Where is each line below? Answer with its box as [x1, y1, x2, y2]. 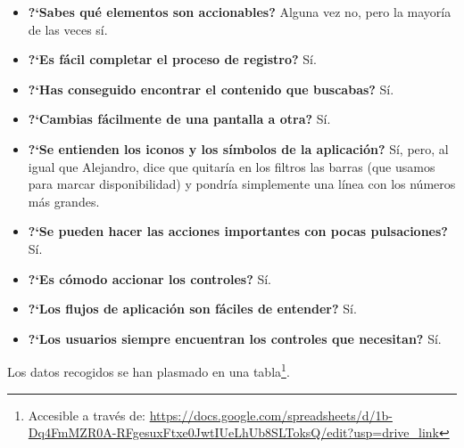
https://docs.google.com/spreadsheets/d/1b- [149, 405, 393, 424]
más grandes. [28, 191, 100, 210]
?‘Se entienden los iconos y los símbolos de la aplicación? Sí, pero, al [28, 139, 449, 158]
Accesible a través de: [28, 405, 146, 424]
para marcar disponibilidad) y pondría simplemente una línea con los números [28, 175, 456, 193]
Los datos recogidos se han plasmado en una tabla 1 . [7, 360, 290, 380]
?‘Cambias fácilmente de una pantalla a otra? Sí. [28, 110, 331, 128]
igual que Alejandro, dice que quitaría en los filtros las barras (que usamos [28, 157, 435, 175]
